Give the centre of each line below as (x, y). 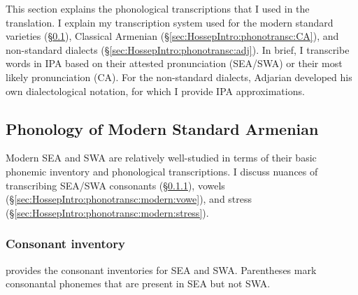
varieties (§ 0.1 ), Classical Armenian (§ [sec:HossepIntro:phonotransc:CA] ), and (172, 36)
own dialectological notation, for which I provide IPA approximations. (155, 91)
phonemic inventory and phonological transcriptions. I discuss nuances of (162, 171)
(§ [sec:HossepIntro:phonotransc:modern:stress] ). (107, 212)
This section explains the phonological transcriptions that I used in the (158, 8)
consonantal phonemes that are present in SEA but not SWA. (138, 283)
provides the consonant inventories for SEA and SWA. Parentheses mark (161, 269)
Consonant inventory (65, 244)
